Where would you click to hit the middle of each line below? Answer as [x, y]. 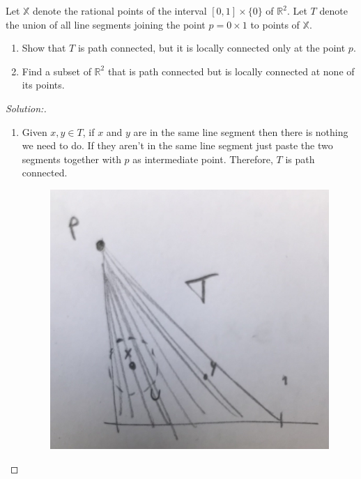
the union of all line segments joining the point [106, 24]
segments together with [71, 159]
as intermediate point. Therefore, [203, 159]
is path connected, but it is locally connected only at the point [212, 48]
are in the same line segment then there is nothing [241, 131]
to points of [275, 24]
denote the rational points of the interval [120, 10]
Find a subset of [56, 71]
